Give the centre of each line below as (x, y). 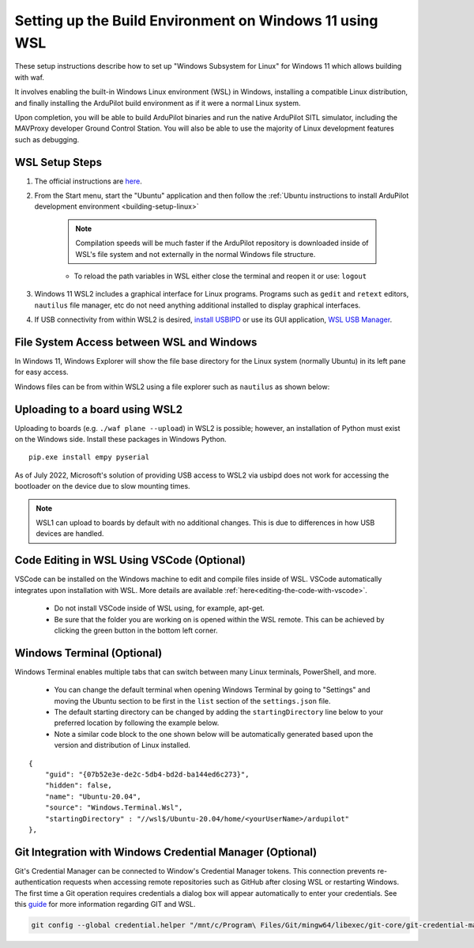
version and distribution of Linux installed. (122, 745)
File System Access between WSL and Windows (136, 342)
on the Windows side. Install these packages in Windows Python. (120, 440)
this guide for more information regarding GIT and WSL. (105, 904)
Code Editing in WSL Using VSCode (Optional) (130, 560)
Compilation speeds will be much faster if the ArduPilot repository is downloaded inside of (222, 243)
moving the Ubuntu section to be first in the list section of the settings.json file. (192, 701)
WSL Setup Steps (58, 162)
